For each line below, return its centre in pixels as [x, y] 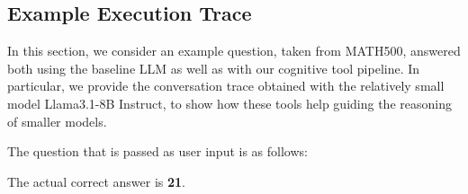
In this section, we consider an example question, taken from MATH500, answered [234, 51]
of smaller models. [57, 121]
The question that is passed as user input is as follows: [157, 151]
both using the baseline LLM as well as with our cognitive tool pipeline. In [214, 68]
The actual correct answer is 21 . [96, 181]
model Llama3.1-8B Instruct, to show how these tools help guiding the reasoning [229, 103]
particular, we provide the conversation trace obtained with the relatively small [226, 86]
